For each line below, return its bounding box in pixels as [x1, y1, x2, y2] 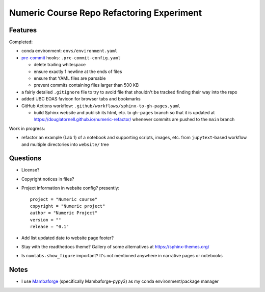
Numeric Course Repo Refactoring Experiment [9, 7, 202, 18]
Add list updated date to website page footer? [21, 235, 114, 241]
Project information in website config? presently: [21, 185, 120, 191]
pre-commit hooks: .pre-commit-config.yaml [21, 54, 121, 61]
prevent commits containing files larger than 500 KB [33, 82, 139, 88]
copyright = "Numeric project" [30, 203, 106, 209]
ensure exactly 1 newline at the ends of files [33, 69, 122, 74]
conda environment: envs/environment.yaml [21, 48, 118, 54]
